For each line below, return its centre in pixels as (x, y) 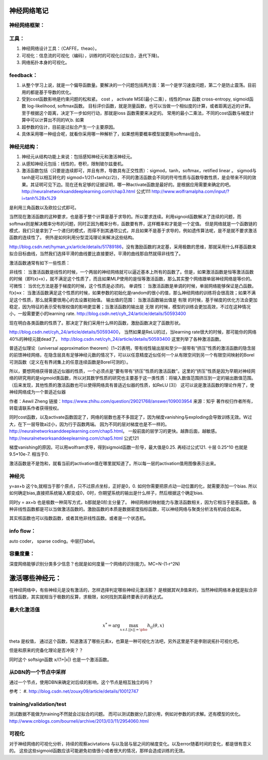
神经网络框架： (27, 25)
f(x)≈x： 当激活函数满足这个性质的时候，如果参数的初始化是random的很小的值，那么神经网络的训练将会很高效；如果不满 (133, 293)
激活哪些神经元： (35, 578)
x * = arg (111, 625)
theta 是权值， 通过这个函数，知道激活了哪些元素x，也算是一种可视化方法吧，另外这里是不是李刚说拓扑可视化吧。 (126, 641)
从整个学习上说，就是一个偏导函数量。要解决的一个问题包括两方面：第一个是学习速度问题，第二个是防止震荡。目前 (139, 85)
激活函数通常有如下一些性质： (40, 263)
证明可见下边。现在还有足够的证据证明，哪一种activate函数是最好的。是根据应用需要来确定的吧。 (134, 185)
